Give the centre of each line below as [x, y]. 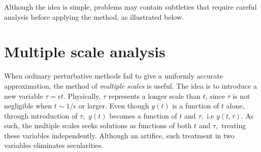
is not [241, 96]
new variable [24, 96]
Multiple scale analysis [85, 51]
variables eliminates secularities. [54, 145]
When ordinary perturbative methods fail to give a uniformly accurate [113, 76]
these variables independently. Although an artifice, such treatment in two [119, 135]
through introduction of [41, 115]
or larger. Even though [114, 106]
